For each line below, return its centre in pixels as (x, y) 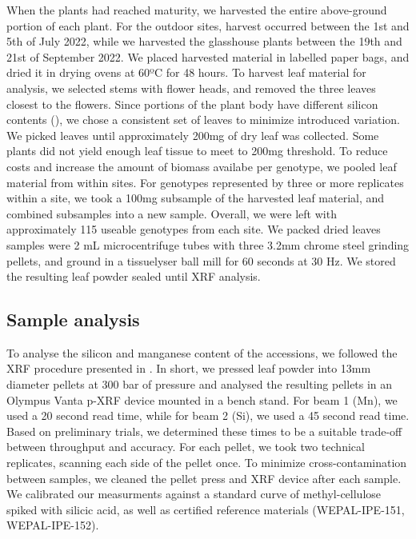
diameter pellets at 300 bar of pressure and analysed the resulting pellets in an (200, 384)
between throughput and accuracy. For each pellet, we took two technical (186, 447)
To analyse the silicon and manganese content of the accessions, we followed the (202, 352)
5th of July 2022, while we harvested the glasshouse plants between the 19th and (204, 41)
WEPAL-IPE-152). (53, 525)
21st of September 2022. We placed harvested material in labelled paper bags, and (208, 56)
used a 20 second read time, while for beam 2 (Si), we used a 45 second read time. (208, 415)
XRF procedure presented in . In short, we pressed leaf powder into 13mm (189, 368)
